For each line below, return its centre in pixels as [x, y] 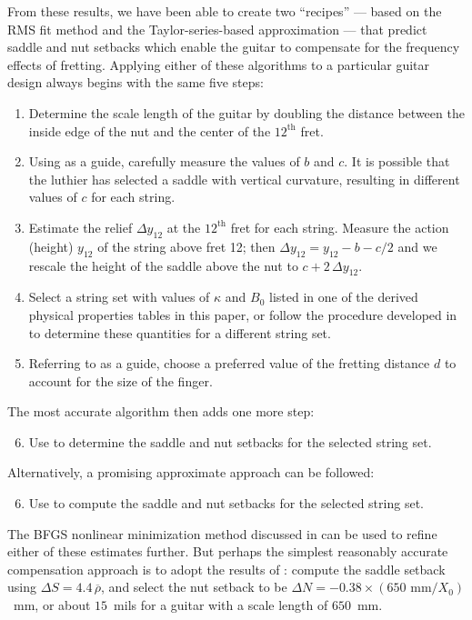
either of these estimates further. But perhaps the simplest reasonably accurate [228, 551]
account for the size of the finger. [121, 380]
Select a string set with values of [119, 297]
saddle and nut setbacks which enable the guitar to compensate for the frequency [234, 47]
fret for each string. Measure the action [340, 227]
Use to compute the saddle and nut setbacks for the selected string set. [226, 503]
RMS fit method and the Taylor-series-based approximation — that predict [217, 29]
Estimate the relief [80, 227]
